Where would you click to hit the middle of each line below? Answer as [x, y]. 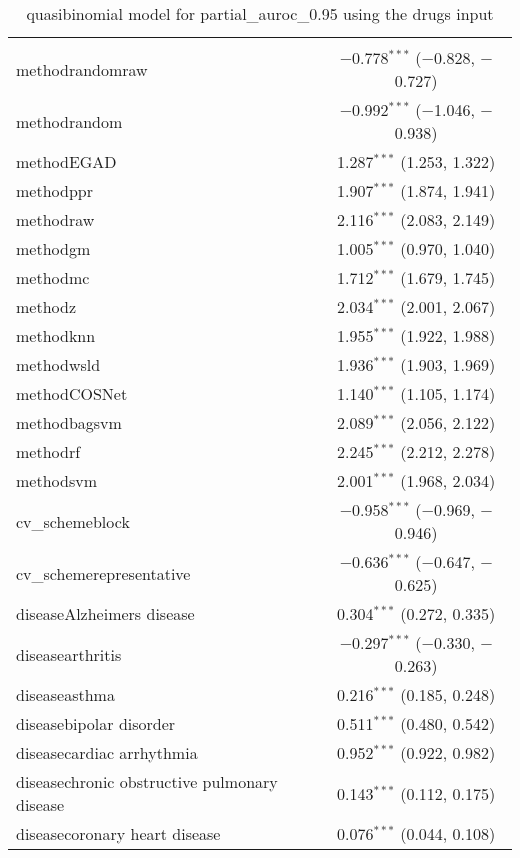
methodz [46, 306]
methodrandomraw [82, 69]
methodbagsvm [69, 422]
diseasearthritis [69, 654]
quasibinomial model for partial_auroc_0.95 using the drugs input [260, 13]
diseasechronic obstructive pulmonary [147, 781]
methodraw [55, 219]
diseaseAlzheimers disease [105, 613]
